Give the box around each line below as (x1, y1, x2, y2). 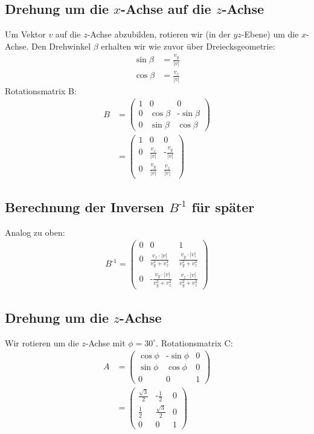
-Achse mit (85, 336, 126, 349)
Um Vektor (5, 28, 46, 40)
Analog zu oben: (5, 225, 65, 238)
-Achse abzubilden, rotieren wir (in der (87, 28, 231, 40)
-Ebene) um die (241, 28, 299, 40)
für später (191, 197, 255, 216)
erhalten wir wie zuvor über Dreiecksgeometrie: (101, 39, 275, 52)
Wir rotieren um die (5, 336, 79, 349)
